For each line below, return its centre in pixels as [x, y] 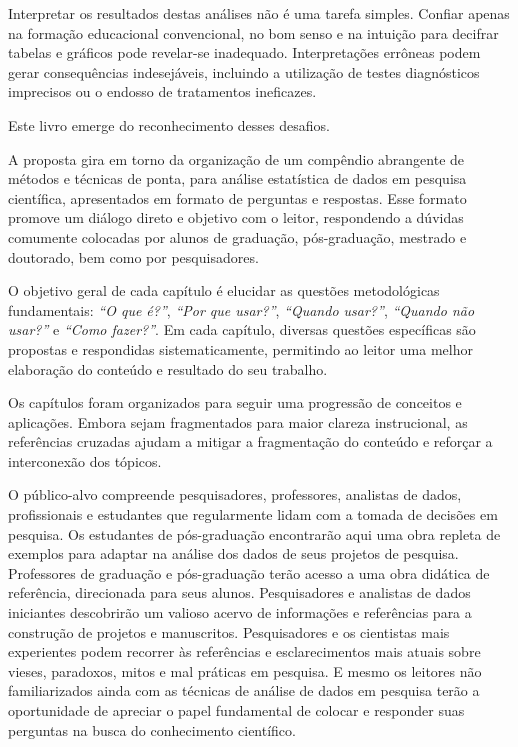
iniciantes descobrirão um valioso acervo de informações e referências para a [240, 612]
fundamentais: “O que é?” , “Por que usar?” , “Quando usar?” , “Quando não [241, 309]
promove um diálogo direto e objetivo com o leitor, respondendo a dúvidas [236, 217]
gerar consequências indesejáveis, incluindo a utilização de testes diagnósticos [244, 71]
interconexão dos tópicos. [85, 460]
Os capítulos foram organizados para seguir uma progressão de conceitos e [235, 402]
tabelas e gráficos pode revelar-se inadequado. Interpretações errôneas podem [244, 52]
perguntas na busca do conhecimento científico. [152, 729]
